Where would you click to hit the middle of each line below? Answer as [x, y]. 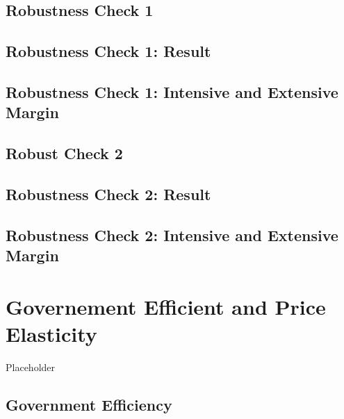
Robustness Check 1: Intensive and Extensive [172, 91]
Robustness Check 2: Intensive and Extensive [172, 235]
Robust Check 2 [64, 153]
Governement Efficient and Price [166, 306]
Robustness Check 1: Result [108, 51]
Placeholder [31, 367]
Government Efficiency [89, 404]
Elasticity [51, 333]
